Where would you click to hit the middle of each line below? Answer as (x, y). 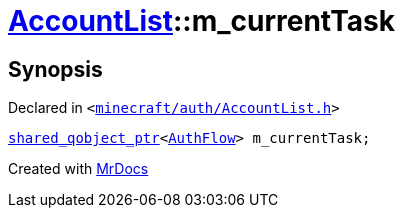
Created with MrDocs (78, 169)
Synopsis (55, 69)
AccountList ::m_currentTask (201, 21)
